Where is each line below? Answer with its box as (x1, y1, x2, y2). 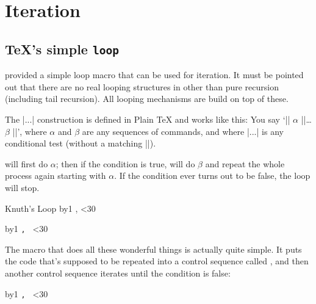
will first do (5, 157, 48, 170)
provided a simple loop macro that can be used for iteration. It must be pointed (5, 68, 304, 81)
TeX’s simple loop (5, 39, 119, 58)
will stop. (5, 181, 40, 194)
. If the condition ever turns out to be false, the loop (114, 169, 311, 182)
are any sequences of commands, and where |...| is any (82, 125, 284, 137)
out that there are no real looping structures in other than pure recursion (5, 80, 279, 93)
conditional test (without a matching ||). (5, 137, 156, 150)
